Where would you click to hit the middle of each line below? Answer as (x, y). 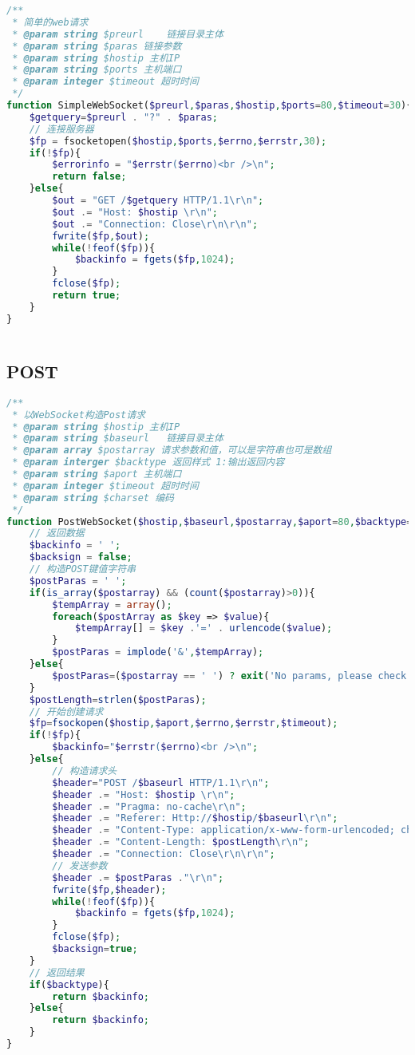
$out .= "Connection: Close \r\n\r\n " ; (155, 224)
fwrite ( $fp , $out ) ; (101, 236)
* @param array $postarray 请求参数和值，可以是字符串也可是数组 (172, 450)
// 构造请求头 (85, 771)
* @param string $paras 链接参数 (97, 46)
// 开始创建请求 (66, 711)
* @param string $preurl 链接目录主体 (118, 34)
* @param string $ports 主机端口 (97, 70)
